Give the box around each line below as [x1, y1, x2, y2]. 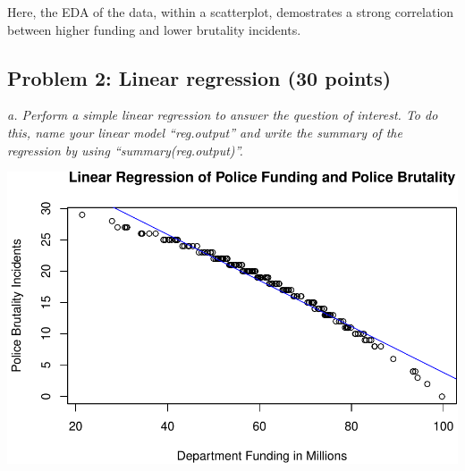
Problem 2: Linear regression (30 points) [7, 63, 392, 91]
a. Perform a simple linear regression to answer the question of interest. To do [7, 105, 438, 124]
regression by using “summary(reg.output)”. [7, 140, 243, 159]
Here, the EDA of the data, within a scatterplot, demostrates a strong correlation [7, 3, 454, 21]
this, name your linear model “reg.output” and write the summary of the [7, 122, 402, 141]
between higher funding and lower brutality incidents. [7, 20, 301, 38]
